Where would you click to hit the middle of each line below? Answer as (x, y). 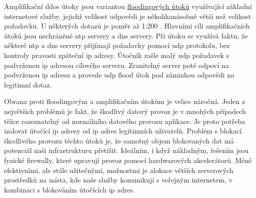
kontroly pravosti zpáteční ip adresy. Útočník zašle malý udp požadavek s (117, 55)
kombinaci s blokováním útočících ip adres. (69, 189)
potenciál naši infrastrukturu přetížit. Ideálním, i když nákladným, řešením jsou (126, 150)
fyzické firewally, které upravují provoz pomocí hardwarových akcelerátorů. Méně (128, 160)
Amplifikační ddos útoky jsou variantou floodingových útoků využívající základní (128, 6)
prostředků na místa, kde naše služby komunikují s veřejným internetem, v (118, 180)
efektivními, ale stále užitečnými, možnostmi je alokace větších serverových (119, 170)
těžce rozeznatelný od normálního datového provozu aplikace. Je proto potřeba (125, 121)
